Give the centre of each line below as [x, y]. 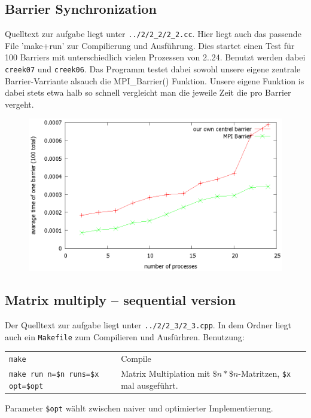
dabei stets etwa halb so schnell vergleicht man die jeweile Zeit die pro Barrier [148, 92]
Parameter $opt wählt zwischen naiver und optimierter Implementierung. [139, 408]
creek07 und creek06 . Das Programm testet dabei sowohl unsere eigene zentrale [153, 69]
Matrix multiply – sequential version [121, 300]
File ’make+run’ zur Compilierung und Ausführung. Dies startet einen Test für [150, 45]
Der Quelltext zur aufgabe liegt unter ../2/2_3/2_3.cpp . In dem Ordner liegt [148, 325]
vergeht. [19, 104]
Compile [136, 358]
